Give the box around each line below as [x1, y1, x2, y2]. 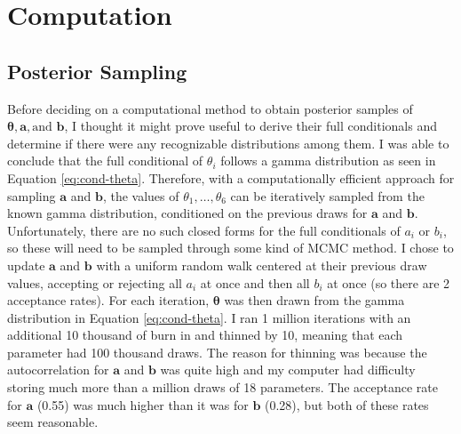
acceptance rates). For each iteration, [7, 291, 210, 309]
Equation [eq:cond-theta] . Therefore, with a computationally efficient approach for [7, 168, 455, 187]
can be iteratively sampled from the [230, 186, 425, 205]
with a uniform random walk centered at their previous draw [96, 255, 427, 274]
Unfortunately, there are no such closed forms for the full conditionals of [7, 221, 401, 239]
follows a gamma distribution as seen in [220, 151, 436, 170]
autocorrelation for [7, 360, 109, 379]
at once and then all [200, 273, 310, 292]
